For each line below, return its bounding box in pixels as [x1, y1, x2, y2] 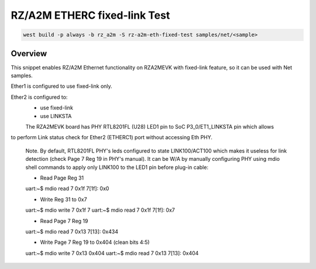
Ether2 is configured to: [11, 94, 68, 101]
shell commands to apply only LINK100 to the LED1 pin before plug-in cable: [25, 164, 209, 171]
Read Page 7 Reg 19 [40, 217, 88, 225]
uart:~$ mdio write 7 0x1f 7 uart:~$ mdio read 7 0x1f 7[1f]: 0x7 [25, 206, 176, 213]
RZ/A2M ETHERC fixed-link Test [11, 9, 170, 22]
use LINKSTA [40, 112, 72, 119]
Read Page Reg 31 [40, 174, 84, 181]
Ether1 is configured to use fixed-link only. [11, 82, 112, 90]
